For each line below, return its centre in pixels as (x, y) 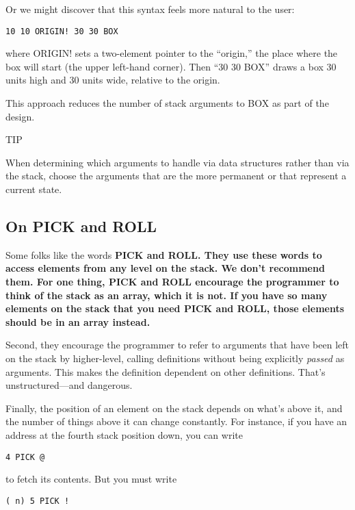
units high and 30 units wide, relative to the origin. (113, 80)
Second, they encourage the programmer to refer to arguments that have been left (177, 345)
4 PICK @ (25, 457)
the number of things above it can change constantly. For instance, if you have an (176, 421)
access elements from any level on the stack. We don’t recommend (165, 268)
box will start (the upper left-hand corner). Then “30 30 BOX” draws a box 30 (171, 66)
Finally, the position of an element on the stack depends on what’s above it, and (174, 408)
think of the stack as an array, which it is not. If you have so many (167, 295)
